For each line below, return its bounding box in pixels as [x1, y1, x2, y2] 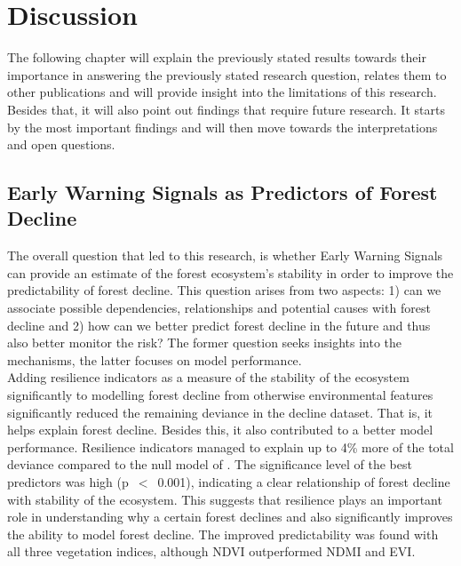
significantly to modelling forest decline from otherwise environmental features [7, 386, 433, 404]
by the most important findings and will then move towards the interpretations [7, 117, 438, 136]
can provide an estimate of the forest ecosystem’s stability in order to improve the [7, 263, 454, 282]
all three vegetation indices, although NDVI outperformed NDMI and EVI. [7, 542, 416, 561]
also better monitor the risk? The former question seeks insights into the [7, 333, 402, 352]
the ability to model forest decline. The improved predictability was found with [7, 524, 439, 543]
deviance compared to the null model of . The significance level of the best [7, 455, 412, 474]
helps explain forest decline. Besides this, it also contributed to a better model [7, 420, 433, 439]
